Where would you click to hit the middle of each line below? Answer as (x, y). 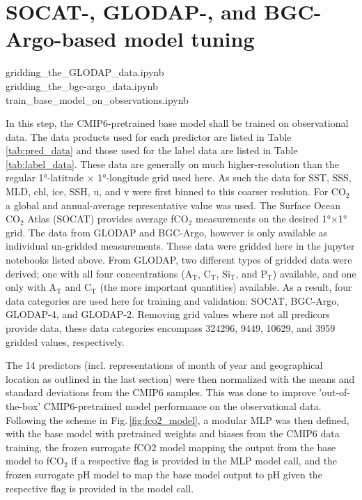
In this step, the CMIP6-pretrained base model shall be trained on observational (177, 123)
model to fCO (35, 461)
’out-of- (335, 392)
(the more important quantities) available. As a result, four (226, 287)
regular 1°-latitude (45, 177)
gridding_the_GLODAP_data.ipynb (85, 72)
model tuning (189, 39)
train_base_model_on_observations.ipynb (97, 99)
